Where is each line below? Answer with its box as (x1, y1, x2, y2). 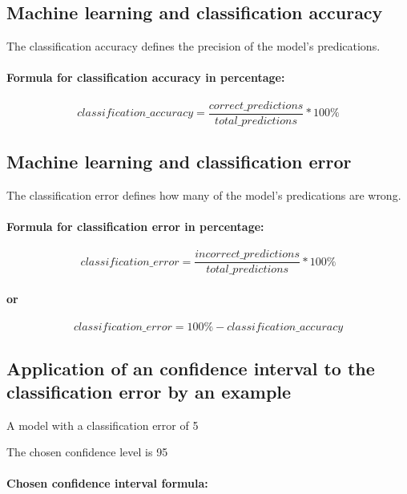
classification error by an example (6, 379, 292, 403)
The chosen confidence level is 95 (6, 443, 168, 460)
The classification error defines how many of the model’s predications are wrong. (6, 186, 401, 203)
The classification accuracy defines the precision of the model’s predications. (6, 38, 381, 55)
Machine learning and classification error (6, 149, 352, 174)
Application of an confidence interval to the (6, 355, 375, 380)
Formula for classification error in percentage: (6, 218, 264, 235)
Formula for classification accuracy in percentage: (6, 69, 285, 86)
